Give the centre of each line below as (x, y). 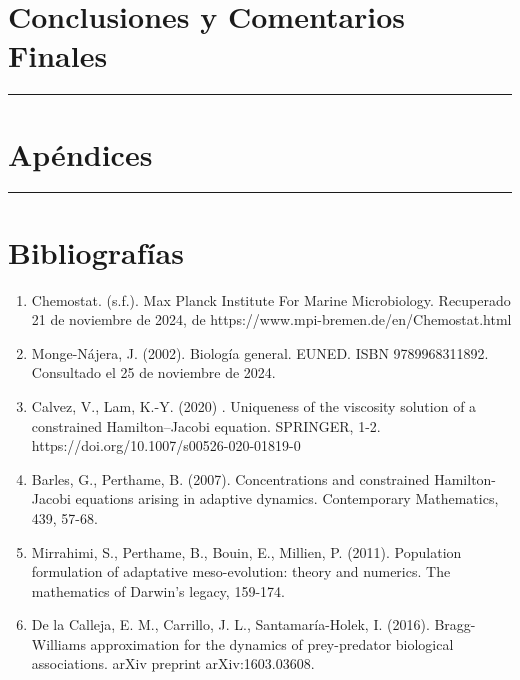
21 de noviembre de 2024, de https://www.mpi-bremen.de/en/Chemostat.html (271, 319)
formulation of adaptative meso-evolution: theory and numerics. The (241, 571)
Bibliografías (96, 251)
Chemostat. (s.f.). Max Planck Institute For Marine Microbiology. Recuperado (271, 299)
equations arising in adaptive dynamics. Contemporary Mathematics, (287, 498)
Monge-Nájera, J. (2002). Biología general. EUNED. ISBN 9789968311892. (260, 352)
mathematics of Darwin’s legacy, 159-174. (158, 590)
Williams (58, 643)
